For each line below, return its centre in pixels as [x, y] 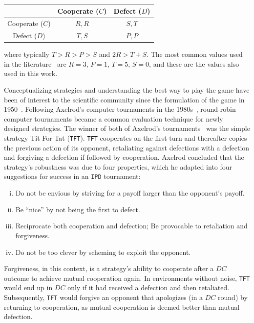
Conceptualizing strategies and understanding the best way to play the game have [127, 90]
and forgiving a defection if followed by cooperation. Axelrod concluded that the [124, 157]
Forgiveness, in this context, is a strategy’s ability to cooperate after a [109, 268]
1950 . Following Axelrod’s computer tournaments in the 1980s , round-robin [120, 109]
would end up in [28, 287]
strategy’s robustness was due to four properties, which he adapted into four [118, 166]
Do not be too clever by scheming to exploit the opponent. [103, 252]
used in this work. [31, 73]
